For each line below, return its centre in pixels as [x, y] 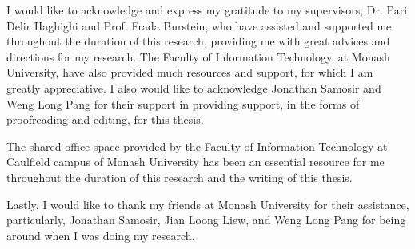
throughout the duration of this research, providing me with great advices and [198, 41]
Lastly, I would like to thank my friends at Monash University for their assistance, [208, 204]
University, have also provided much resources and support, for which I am [190, 72]
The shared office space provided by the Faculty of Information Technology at [197, 146]
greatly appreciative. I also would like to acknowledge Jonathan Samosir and [194, 87]
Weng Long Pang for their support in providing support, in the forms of [183, 103]
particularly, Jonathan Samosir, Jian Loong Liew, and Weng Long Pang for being [206, 220]
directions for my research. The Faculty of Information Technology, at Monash [198, 56]
